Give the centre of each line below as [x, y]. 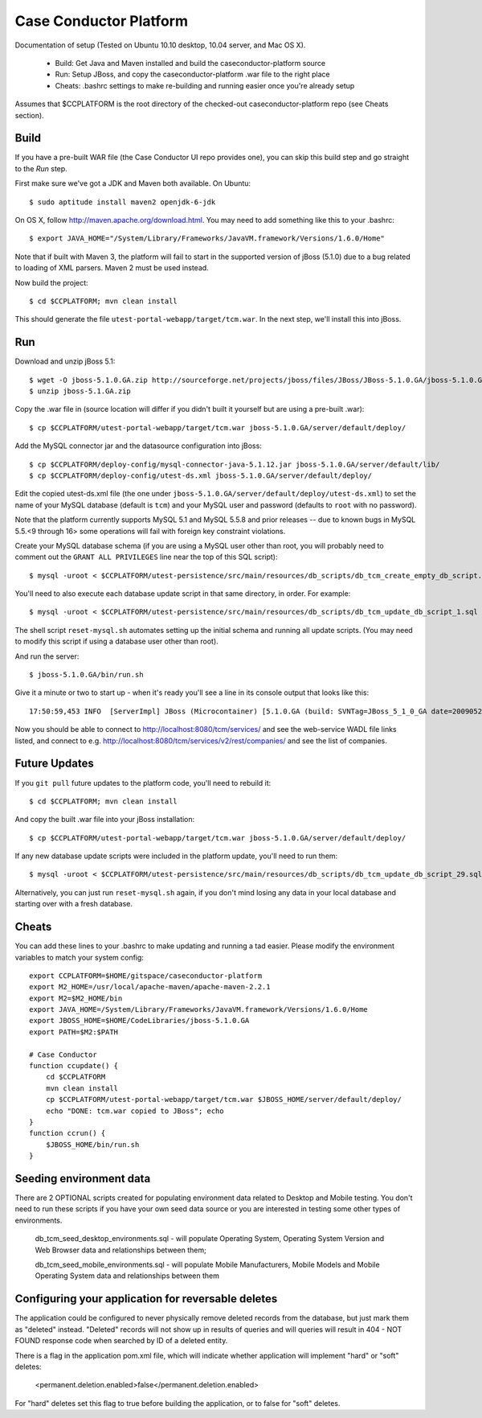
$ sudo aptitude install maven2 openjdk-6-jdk [123, 202]
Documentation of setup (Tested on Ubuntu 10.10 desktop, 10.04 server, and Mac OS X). [160, 45]
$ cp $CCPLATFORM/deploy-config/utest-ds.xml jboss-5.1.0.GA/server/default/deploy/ [201, 475]
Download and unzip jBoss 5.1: [65, 361]
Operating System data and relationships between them [127, 1276]
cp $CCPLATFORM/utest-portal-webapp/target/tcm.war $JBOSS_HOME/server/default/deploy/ [223, 1099]
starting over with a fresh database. [74, 904]
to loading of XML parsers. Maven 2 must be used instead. [112, 268]
